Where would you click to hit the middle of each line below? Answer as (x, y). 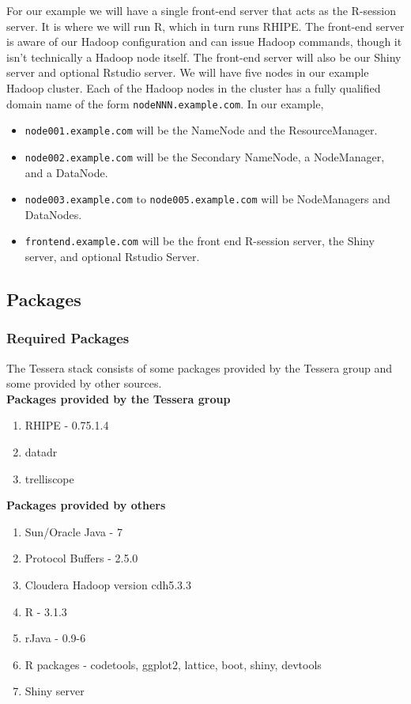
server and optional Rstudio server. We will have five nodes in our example (188, 72)
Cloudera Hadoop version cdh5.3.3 (108, 584)
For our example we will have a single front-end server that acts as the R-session (201, 10)
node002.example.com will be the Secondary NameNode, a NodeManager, (205, 156)
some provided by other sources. (84, 383)
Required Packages (68, 338)
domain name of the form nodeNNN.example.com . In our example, (165, 103)
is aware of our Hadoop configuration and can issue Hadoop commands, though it (204, 42)
